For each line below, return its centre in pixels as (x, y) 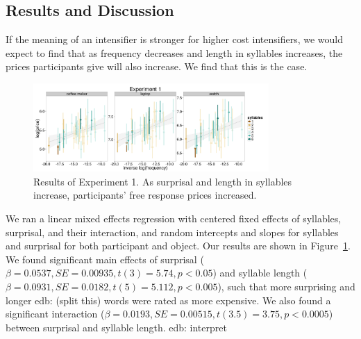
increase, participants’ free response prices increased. (145, 195)
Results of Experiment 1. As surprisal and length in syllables (163, 181)
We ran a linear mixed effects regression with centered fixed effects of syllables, (174, 218)
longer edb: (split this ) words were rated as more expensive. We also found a (168, 300)
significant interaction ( (55, 314)
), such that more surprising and (286, 286)
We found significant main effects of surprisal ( (105, 259)
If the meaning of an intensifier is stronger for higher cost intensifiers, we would (175, 39)
